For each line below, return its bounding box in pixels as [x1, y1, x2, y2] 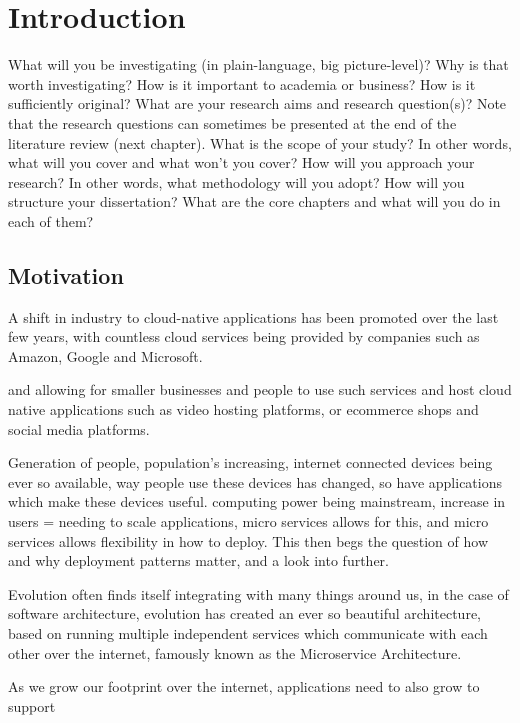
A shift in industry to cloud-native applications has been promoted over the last [8, 306, 499, 327]
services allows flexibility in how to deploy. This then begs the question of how [8, 530, 488, 551]
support [8, 695, 56, 716]
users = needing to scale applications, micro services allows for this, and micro [8, 511, 489, 532]
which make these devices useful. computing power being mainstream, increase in [8, 491, 506, 512]
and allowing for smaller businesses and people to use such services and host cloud [8, 379, 512, 400]
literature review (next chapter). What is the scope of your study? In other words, [8, 132, 512, 153]
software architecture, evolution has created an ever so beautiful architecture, [8, 603, 481, 624]
